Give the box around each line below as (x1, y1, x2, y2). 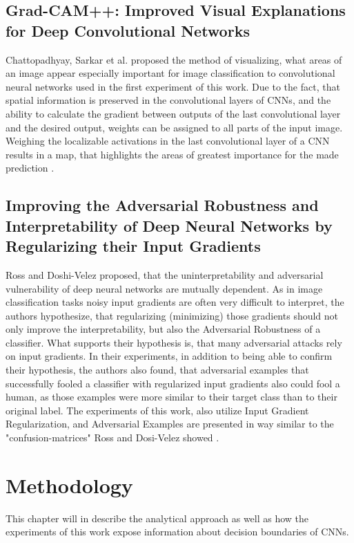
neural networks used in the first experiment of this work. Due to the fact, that (6, 79, 340, 93)
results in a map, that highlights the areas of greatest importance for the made (6, 147, 339, 161)
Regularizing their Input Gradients (6, 235, 261, 257)
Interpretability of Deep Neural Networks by (6, 214, 333, 236)
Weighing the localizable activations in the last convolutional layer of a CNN (6, 134, 330, 148)
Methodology (6, 470, 133, 499)
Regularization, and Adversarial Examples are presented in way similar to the (6, 416, 334, 431)
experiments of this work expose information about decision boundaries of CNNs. (6, 524, 349, 539)
